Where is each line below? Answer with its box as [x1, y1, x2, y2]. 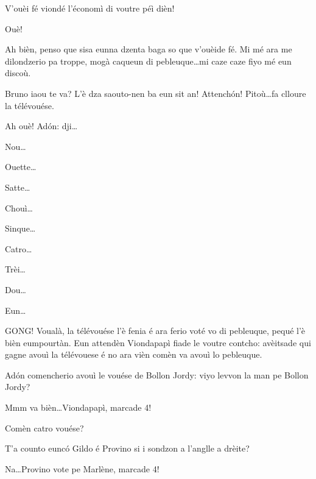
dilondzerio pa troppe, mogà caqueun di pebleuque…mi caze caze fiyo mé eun [5, 54, 292, 67]
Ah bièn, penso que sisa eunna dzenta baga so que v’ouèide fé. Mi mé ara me [5, 43, 292, 55]
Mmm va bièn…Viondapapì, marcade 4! [5, 401, 152, 414]
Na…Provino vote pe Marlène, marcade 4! [5, 462, 160, 475]
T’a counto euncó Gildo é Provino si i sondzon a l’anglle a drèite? [5, 442, 250, 455]
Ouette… [5, 160, 37, 173]
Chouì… [5, 201, 33, 214]
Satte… [5, 180, 30, 193]
